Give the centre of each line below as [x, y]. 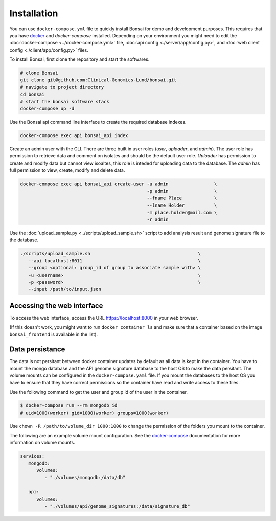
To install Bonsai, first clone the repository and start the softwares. [79, 59]
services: [32, 456]
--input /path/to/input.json [65, 289]
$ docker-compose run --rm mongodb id [69, 406]
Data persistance [37, 349]
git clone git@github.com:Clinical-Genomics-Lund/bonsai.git [98, 80]
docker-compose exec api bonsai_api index [74, 136]
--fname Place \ [182, 198]
